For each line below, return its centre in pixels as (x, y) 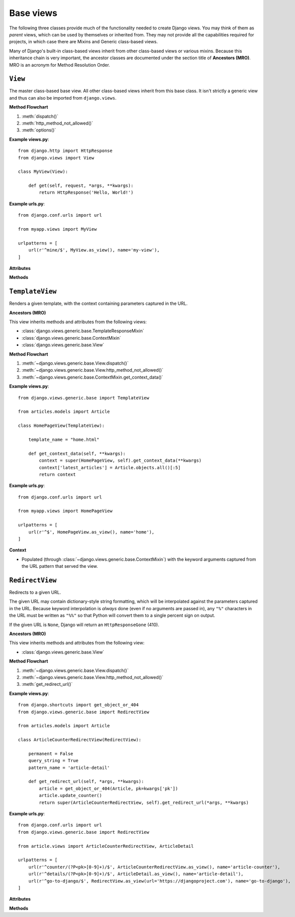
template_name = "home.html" (64, 439)
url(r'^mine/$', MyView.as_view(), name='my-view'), (94, 250)
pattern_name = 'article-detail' (69, 768)
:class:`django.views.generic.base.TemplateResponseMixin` (83, 331)
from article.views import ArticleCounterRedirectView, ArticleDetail (106, 846)
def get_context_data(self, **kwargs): (77, 454)
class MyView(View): (43, 172)
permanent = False (51, 754)
